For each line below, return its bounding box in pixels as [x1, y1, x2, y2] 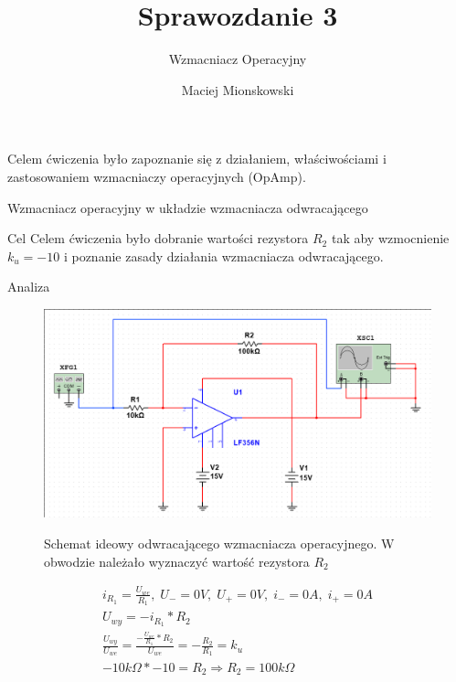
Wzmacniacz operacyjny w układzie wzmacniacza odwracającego [7, 197, 368, 217]
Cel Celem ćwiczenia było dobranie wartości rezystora [7, 229, 309, 248]
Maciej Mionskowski [181, 80, 294, 99]
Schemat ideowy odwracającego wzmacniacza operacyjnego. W [44, 534, 395, 553]
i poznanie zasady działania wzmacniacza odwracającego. [63, 246, 384, 265]
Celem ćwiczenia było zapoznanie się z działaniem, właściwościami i [7, 149, 387, 168]
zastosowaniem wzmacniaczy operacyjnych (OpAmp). [7, 166, 306, 186]
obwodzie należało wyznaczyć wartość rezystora [44, 551, 310, 570]
